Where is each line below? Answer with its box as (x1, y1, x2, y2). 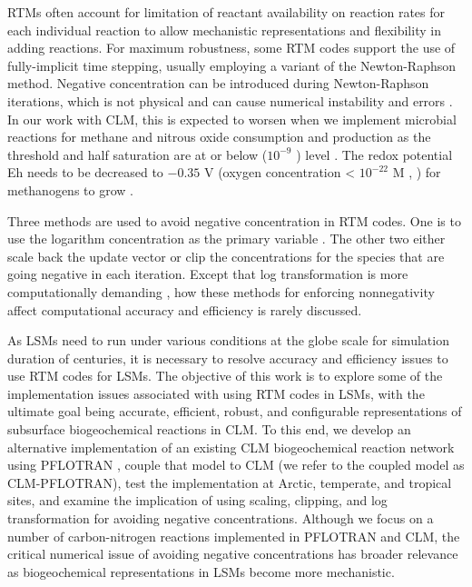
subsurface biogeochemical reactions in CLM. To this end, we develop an (7, 420, 411, 439)
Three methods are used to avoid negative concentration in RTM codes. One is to (7, 211, 461, 230)
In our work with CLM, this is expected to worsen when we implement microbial (7, 109, 457, 128)
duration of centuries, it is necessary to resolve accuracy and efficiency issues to (7, 348, 448, 367)
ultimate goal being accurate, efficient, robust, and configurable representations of (7, 402, 462, 421)
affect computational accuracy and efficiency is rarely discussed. (7, 300, 362, 319)
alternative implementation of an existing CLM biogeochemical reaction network (7, 437, 455, 456)
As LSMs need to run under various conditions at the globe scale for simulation (7, 331, 449, 350)
